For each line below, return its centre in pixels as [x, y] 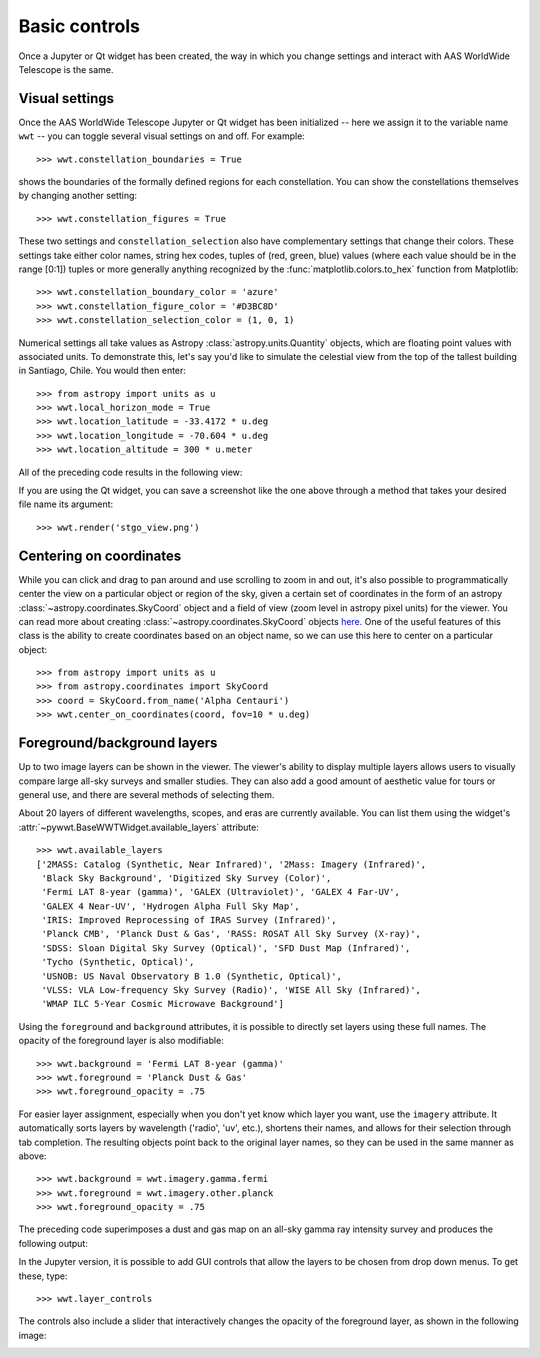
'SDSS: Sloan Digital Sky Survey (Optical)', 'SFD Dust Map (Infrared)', [226, 948]
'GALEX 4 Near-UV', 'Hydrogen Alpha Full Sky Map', [170, 906]
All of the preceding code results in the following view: [130, 472]
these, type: [43, 1276]
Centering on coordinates [100, 555]
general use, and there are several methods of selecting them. [146, 794]
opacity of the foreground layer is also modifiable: [121, 1041]
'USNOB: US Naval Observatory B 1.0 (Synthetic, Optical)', [191, 976]
